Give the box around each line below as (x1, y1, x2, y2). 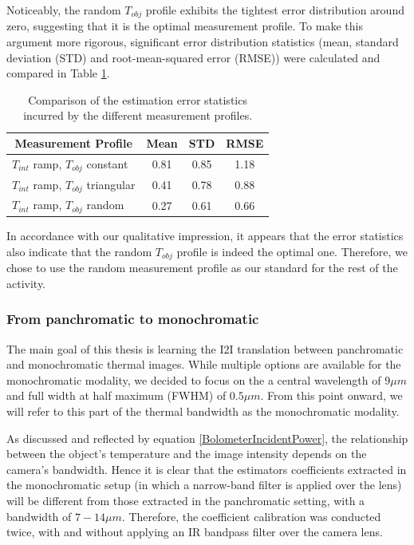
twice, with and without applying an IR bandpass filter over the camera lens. (6, 523, 383, 540)
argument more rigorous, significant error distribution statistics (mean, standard (6, 34, 399, 50)
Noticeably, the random (6, 2, 121, 18)
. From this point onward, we (260, 387, 403, 404)
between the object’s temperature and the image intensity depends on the (6, 445, 367, 462)
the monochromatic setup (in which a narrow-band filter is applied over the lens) (6, 476, 402, 493)
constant (86, 155, 128, 172)
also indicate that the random (6, 243, 152, 259)
